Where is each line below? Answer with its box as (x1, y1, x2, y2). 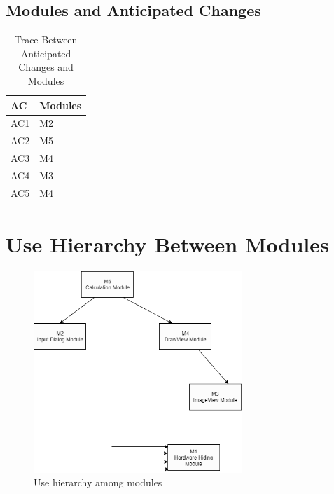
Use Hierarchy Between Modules (6, 230, 329, 259)
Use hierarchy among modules (34, 475, 162, 490)
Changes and (18, 60, 74, 74)
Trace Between (14, 32, 78, 47)
